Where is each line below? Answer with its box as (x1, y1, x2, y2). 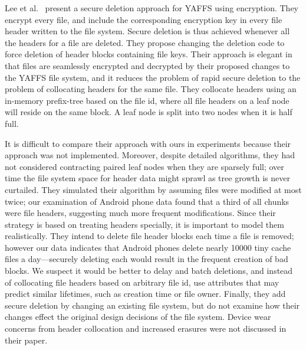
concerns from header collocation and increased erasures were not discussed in (5, 322, 287, 335)
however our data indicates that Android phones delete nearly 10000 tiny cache (5, 241, 291, 253)
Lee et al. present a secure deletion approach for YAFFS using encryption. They (5, 2, 299, 14)
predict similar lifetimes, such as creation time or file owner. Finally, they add (5, 287, 286, 300)
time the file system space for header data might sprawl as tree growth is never (5, 172, 291, 184)
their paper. (5, 333, 48, 346)
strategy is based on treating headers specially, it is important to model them (5, 218, 284, 230)
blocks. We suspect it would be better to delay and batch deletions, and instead (5, 264, 293, 277)
